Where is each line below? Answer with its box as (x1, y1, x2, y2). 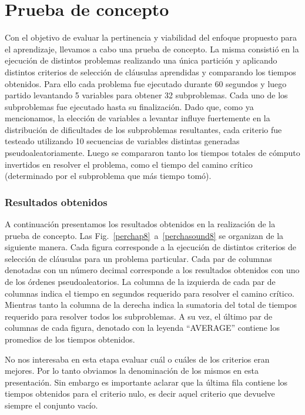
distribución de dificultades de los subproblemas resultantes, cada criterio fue (5, 123, 282, 135)
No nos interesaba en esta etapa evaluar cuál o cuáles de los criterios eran (5, 353, 270, 365)
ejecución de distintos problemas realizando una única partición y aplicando (5, 54, 277, 67)
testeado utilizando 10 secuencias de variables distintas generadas (5, 135, 240, 147)
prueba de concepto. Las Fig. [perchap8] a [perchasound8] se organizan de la (5, 229, 284, 241)
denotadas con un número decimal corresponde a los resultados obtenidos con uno (5, 264, 300, 276)
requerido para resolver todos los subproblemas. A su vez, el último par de (5, 310, 273, 322)
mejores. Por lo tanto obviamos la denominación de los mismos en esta (5, 364, 259, 377)
